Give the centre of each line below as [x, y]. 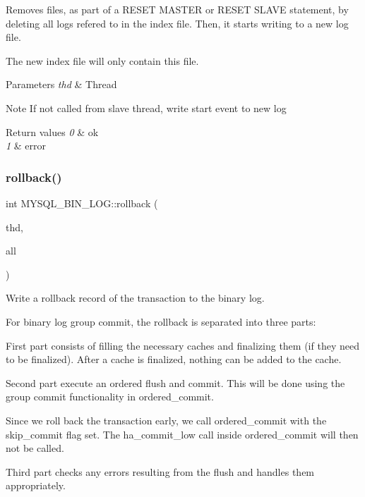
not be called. [35, 448]
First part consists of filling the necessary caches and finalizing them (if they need [182, 345]
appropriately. [36, 485]
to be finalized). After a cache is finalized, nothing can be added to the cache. [174, 359]
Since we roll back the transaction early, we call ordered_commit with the [166, 420]
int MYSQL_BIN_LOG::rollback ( [82, 203]
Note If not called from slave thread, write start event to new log [146, 108]
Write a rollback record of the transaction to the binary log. [135, 298]
